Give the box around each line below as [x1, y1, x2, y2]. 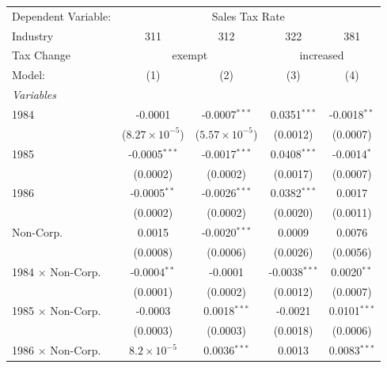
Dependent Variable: [12, 7, 112, 24]
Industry [12, 27, 54, 44]
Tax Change [12, 47, 70, 63]
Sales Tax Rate [211, 7, 285, 24]
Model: [12, 66, 46, 83]
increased [299, 47, 344, 63]
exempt [172, 47, 208, 63]
